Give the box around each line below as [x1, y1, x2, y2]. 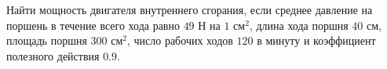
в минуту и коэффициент [257, 32, 376, 49]
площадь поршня [6, 32, 87, 49]
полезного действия [6, 47, 100, 64]
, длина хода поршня [249, 16, 349, 33]
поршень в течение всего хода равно [6, 16, 180, 33]
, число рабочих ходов [126, 32, 233, 49]
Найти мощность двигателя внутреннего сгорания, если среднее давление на [6, 2, 373, 17]
